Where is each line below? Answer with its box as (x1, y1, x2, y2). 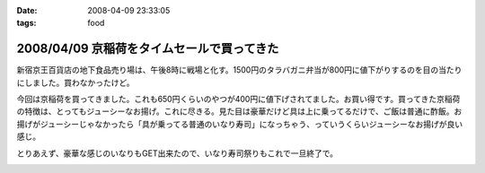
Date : (16, 5, 38, 15)
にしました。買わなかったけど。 (16, 77, 135, 88)
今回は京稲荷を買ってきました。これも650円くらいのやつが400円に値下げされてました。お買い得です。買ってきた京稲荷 (16, 94, 461, 105)
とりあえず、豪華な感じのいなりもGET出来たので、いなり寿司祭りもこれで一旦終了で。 (16, 148, 339, 159)
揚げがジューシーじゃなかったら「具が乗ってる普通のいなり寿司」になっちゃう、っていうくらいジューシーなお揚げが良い (16, 118, 463, 129)
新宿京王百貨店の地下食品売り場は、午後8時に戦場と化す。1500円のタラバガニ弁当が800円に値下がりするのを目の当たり (16, 65, 463, 75)
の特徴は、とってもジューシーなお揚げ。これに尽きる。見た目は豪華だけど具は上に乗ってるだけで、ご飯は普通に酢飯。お (16, 106, 463, 117)
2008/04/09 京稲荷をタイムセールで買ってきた (16, 41, 279, 56)
